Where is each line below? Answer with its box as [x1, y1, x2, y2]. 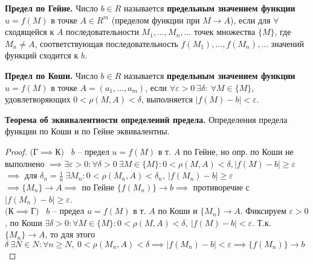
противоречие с [193, 180, 250, 193]
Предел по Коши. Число [5, 69, 98, 81]
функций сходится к [5, 49, 79, 61]
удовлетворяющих [5, 93, 71, 105]
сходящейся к [5, 25, 54, 38]
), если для [230, 13, 271, 26]
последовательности [66, 25, 139, 38]
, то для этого [45, 228, 95, 240]
